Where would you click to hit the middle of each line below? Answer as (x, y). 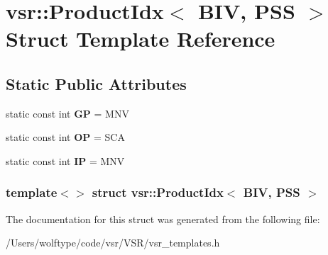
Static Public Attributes (96, 83)
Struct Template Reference (141, 39)
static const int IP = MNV (65, 160)
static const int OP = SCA (65, 137)
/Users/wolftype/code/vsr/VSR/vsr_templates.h (113, 243)
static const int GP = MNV (67, 113)
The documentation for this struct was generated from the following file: (163, 219)
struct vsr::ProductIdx (158, 192)
